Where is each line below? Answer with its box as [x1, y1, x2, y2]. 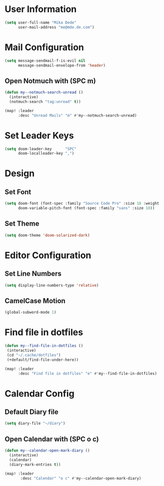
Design [4, 168, 35, 179]
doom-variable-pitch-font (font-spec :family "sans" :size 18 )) [17, 206, 155, 211]
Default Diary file [4, 408, 58, 416]
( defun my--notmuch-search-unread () [4, 90, 83, 95]
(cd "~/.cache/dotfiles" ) [6, 352, 61, 357]
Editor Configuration [4, 249, 91, 261]
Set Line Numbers [4, 269, 62, 278]
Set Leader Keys [4, 130, 74, 141]
